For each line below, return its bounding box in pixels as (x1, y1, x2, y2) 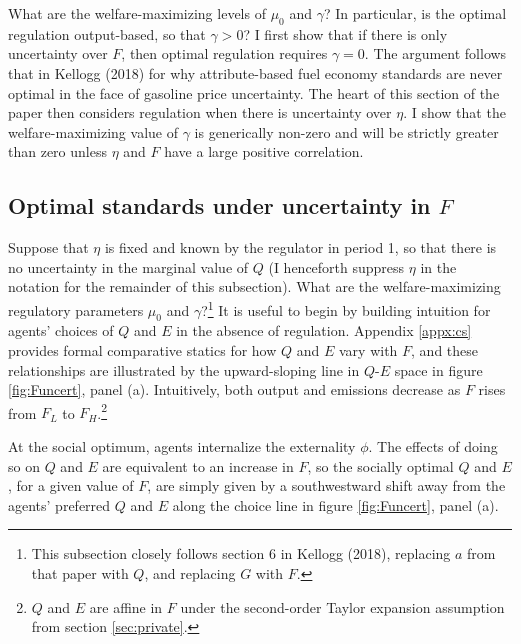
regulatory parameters (8, 299, 144, 320)
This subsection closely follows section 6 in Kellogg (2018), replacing (31, 543, 451, 564)
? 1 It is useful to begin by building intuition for (201, 296, 491, 320)
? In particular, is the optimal (323, 3, 507, 23)
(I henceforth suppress (268, 256, 405, 277)
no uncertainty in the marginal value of (8, 256, 249, 277)
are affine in (89, 596, 163, 617)
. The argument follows (364, 43, 507, 64)
